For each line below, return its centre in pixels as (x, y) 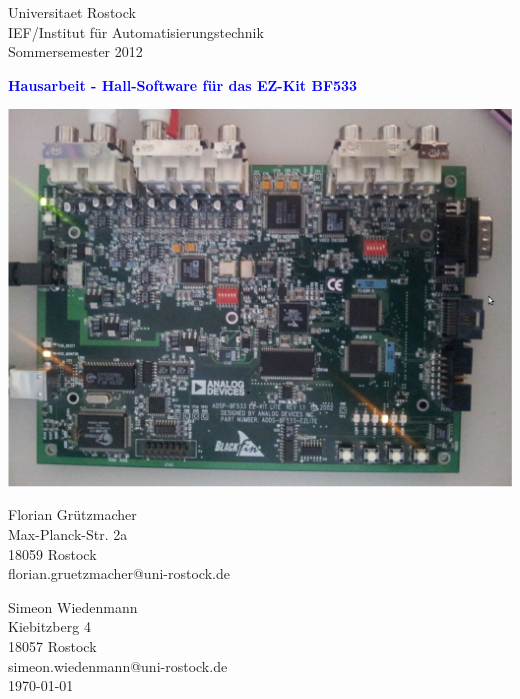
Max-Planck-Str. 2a (68, 534)
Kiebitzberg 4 (49, 626)
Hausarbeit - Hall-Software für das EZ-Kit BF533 (183, 84)
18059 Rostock (52, 553)
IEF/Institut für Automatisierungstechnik (136, 31)
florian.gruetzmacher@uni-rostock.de (119, 573)
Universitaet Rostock (72, 12)
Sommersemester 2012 (75, 51)
